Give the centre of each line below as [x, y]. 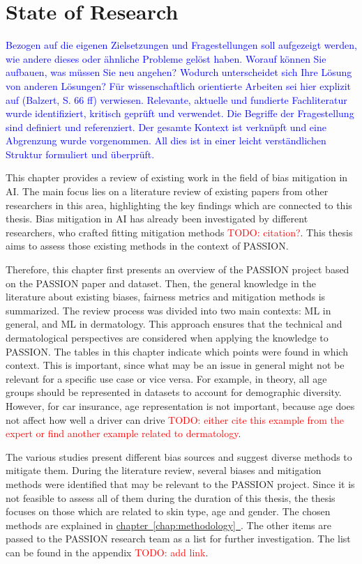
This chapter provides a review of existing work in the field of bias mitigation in [177, 177]
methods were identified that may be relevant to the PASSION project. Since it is [180, 483]
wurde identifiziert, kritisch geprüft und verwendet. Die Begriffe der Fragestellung [180, 113]
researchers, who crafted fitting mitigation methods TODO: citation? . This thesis [179, 232]
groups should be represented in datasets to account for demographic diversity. [174, 392]
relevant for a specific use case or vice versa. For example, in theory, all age [166, 378]
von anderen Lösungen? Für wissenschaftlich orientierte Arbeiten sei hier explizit [178, 85]
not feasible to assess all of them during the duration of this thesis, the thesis [171, 497]
